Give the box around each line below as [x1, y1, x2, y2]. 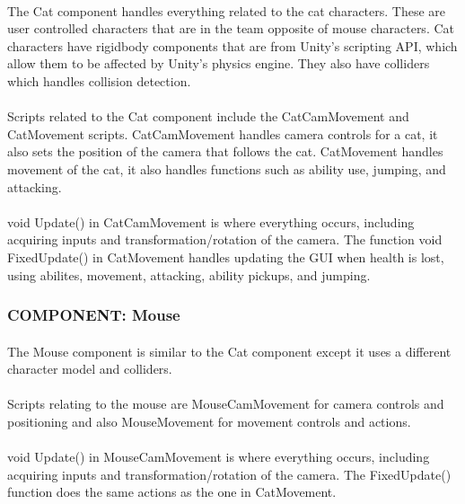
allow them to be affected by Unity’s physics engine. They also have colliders [7, 54, 430, 73]
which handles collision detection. [7, 71, 191, 90]
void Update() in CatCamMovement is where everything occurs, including [7, 212, 415, 231]
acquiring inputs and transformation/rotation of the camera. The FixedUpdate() [7, 464, 452, 483]
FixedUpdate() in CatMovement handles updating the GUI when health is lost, [7, 247, 444, 266]
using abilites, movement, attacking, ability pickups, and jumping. [7, 265, 371, 284]
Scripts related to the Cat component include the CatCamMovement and [7, 107, 409, 126]
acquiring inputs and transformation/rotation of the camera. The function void [7, 230, 443, 249]
